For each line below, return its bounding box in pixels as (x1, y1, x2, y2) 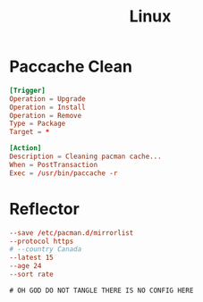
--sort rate (9, 270, 54, 279)
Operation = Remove (9, 111, 82, 120)
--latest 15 (9, 253, 54, 263)
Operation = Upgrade (9, 94, 87, 104)
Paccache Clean (9, 56, 132, 77)
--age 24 (9, 262, 42, 271)
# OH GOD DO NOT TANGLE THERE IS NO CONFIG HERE (9, 286, 194, 295)
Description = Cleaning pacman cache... (9, 152, 163, 162)
